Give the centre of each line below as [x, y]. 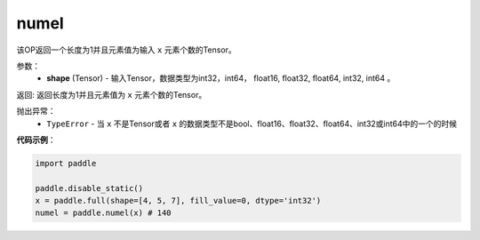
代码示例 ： [36, 140]
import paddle [66, 163]
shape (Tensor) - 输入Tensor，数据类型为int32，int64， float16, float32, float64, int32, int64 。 [221, 78]
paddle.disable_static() [89, 188]
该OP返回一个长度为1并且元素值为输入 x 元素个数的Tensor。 [127, 50]
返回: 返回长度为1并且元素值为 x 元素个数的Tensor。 [112, 94]
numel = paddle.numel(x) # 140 [104, 213]
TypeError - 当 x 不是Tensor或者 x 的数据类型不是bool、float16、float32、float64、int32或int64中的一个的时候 [252, 124]
